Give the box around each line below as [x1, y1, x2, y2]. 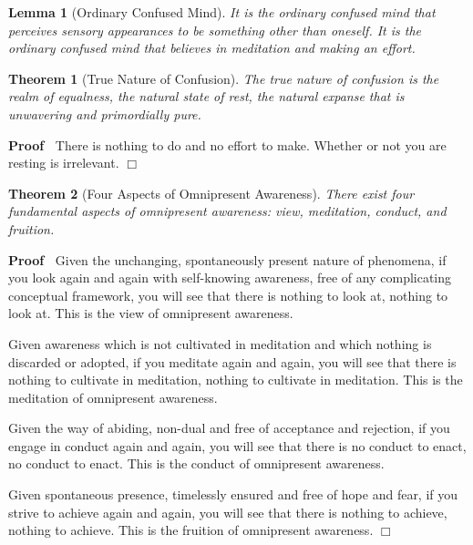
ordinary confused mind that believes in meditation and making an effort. [8, 38, 416, 57]
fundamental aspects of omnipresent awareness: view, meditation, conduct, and [8, 201, 447, 221]
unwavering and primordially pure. [8, 104, 201, 123]
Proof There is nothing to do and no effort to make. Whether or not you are [8, 135, 447, 154]
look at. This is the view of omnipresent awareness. [8, 303, 293, 323]
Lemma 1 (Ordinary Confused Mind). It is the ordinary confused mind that [8, 3, 436, 21]
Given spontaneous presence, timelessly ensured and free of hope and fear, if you [8, 485, 458, 504]
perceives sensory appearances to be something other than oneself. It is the [8, 20, 422, 39]
